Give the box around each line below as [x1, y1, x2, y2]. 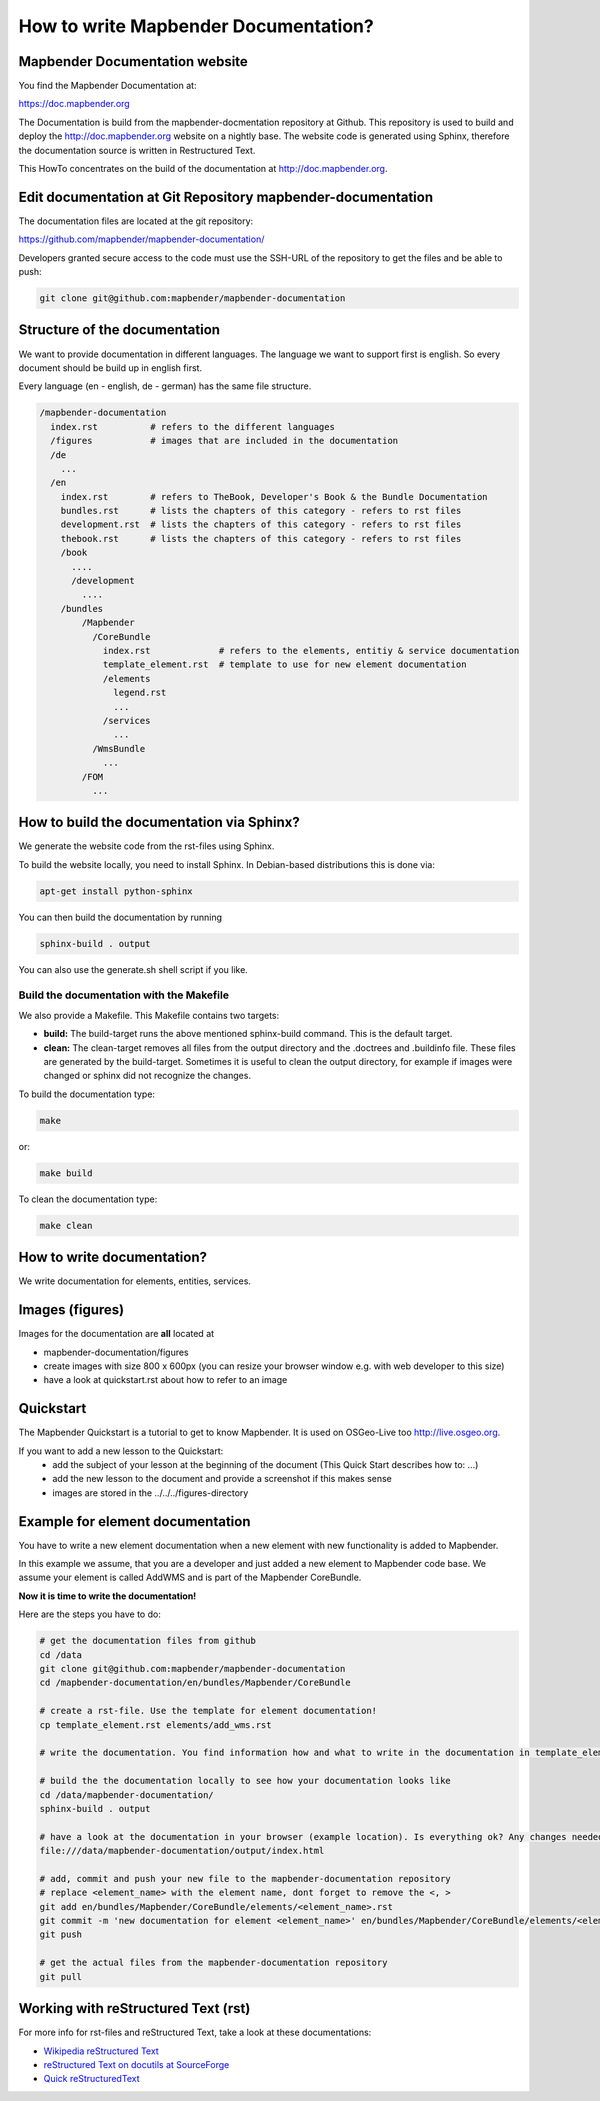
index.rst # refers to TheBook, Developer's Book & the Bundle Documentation [60, 491, 489, 502]
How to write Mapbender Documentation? [18, 15, 374, 37]
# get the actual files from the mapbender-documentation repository [39, 1957, 388, 1969]
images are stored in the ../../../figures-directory [52, 1486, 249, 1499]
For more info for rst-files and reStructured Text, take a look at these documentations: [18, 2026, 372, 2039]
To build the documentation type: [18, 1088, 155, 1100]
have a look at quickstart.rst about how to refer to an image [43, 1374, 288, 1386]
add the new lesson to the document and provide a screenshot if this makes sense [52, 1473, 392, 1485]
